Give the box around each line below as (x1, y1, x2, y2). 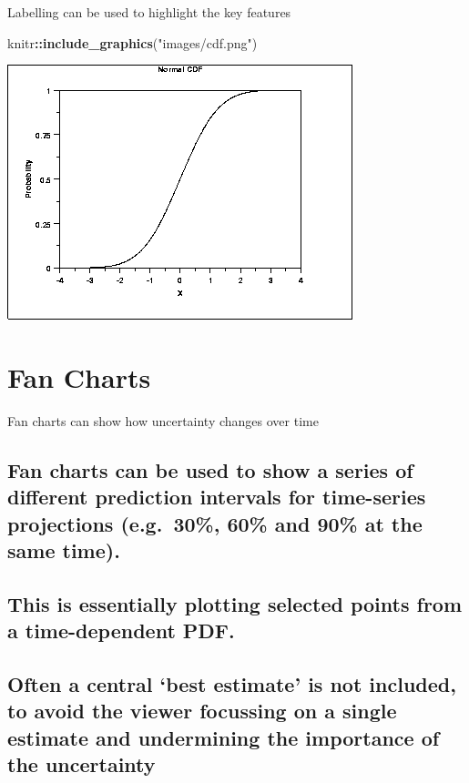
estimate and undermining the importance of (7, 723, 440, 751)
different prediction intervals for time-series (7, 483, 426, 511)
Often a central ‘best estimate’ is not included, (7, 670, 456, 698)
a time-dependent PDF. (7, 616, 235, 645)
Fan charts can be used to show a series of (7, 455, 413, 483)
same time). (7, 536, 120, 564)
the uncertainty (7, 750, 156, 778)
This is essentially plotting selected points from (7, 589, 463, 617)
